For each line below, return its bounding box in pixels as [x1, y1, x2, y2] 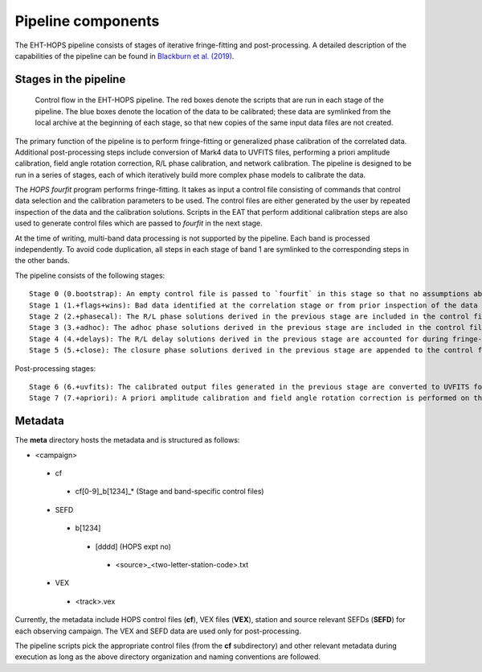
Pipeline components [14, 12, 160, 30]
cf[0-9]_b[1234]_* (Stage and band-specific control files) [75, 487, 264, 497]
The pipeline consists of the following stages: [14, 270, 165, 280]
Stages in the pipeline [14, 72, 126, 86]
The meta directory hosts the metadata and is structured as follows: [14, 435, 240, 445]
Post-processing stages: [14, 363, 96, 373]
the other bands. [14, 256, 70, 266]
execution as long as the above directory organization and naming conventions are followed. [14, 652, 321, 662]
